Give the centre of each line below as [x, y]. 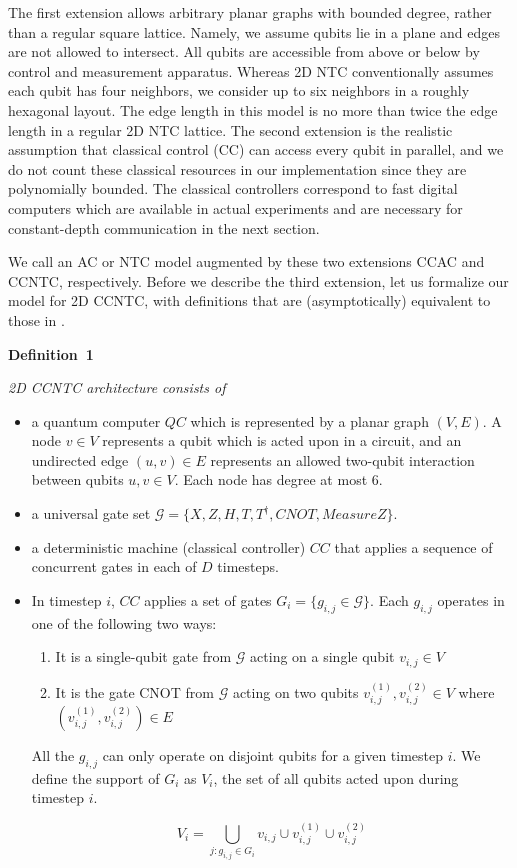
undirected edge [80, 459]
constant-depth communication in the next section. [164, 227]
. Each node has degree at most [271, 479]
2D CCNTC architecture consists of [117, 387]
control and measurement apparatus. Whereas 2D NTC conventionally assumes [251, 70]
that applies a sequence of [413, 546]
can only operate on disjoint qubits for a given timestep [273, 754]
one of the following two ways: [124, 622]
